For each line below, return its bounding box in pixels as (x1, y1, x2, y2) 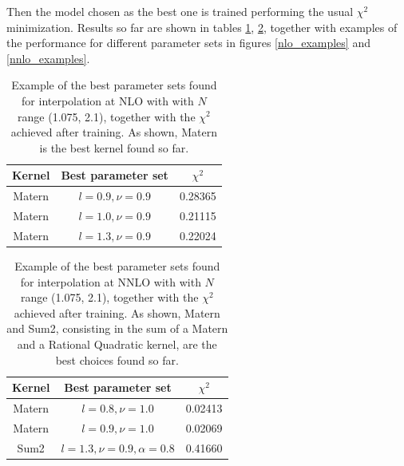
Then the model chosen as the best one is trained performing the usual (6, 3, 354, 19)
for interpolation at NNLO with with (20, 273, 201, 290)
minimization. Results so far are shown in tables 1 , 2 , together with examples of (6, 18, 398, 35)
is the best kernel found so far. (39, 139, 189, 156)
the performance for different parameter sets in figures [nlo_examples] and (6, 34, 370, 51)
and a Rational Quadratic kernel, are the (17, 335, 217, 352)
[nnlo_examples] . (6, 49, 90, 66)
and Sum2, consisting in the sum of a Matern (6, 320, 228, 337)
